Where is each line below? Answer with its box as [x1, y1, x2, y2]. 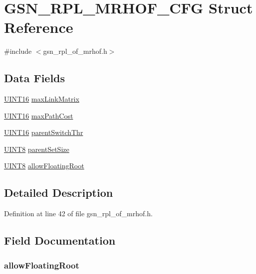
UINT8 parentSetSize [4, 143, 69, 154]
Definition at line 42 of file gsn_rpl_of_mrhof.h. [4, 208, 153, 219]
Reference [4, 17, 73, 37]
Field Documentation [4, 233, 116, 248]
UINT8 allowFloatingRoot [4, 160, 84, 171]
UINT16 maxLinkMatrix [4, 94, 79, 104]
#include [4, 46, 32, 56]
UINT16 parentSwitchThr [4, 127, 83, 137]
